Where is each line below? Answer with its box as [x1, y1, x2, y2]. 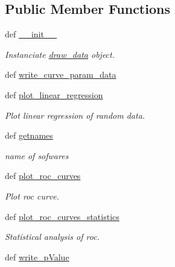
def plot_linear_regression [5, 88, 103, 101]
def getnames [5, 129, 53, 142]
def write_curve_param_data [5, 68, 116, 81]
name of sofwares [5, 149, 69, 162]
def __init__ [5, 28, 57, 40]
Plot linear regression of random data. [5, 108, 145, 121]
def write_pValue [5, 250, 69, 263]
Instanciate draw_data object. [5, 48, 115, 60]
